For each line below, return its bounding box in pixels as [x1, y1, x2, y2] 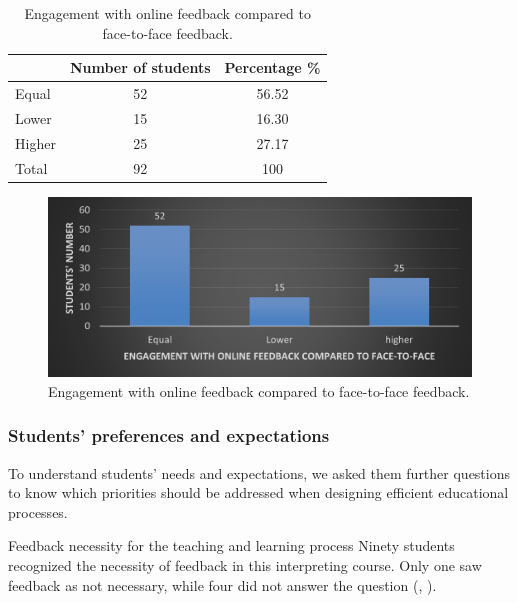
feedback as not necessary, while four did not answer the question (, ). [8, 574, 437, 595]
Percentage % [224, 57, 321, 78]
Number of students [69, 57, 211, 78]
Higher [15, 132, 56, 153]
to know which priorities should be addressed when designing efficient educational [8, 482, 509, 503]
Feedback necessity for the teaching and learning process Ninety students [8, 535, 455, 556]
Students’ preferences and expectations [8, 423, 330, 448]
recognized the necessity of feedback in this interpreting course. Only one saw [8, 554, 482, 575]
